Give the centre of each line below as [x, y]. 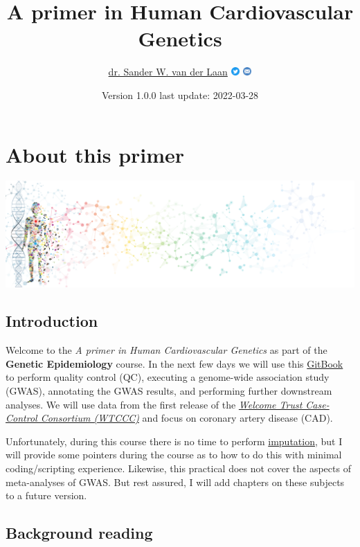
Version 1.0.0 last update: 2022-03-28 [180, 95]
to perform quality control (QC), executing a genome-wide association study [168, 377]
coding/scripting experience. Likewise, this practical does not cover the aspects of [178, 468]
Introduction [52, 321]
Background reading [79, 533]
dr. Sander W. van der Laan [168, 72]
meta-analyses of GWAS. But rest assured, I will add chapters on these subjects [175, 482]
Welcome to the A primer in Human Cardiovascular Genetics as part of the [166, 350]
